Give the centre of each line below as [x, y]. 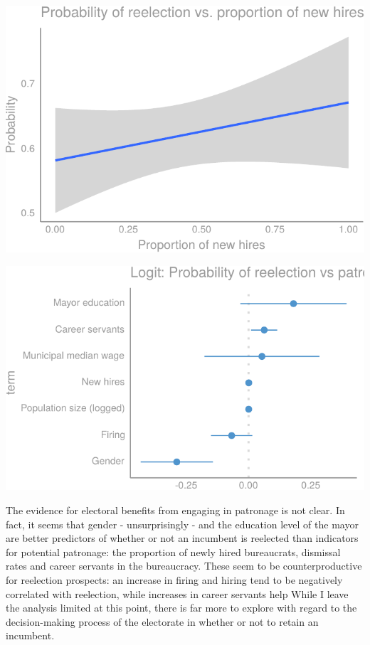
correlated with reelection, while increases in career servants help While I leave [177, 593]
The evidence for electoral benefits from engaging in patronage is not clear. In [175, 510]
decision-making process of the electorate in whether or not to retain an [162, 621]
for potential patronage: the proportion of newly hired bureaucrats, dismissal [173, 551]
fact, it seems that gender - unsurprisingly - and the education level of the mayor [182, 524]
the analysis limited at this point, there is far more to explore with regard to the [181, 608]
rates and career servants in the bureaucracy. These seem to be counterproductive [184, 566]
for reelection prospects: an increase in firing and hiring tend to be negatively [174, 579]
